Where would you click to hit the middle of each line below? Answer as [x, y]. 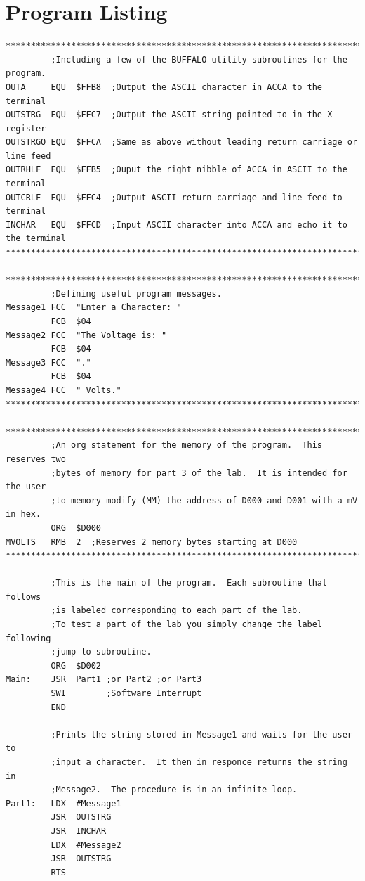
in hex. [24, 514]
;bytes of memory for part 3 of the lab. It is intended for [199, 473]
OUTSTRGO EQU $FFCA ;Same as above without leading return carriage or [182, 142]
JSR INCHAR [79, 831]
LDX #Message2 [86, 845]
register [26, 128]
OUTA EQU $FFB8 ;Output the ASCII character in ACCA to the [164, 87]
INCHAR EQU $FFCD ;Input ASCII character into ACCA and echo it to [177, 225]
